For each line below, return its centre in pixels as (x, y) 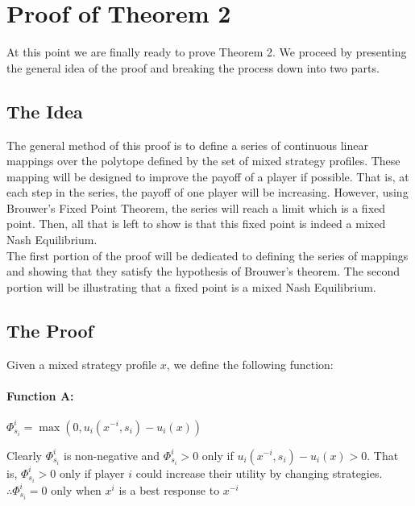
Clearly (24, 455)
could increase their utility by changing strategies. (259, 473)
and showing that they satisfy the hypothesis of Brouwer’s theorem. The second (203, 271)
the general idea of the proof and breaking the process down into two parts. (193, 67)
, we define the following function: (250, 364)
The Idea (45, 111)
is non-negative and (112, 455)
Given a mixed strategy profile (82, 364)
